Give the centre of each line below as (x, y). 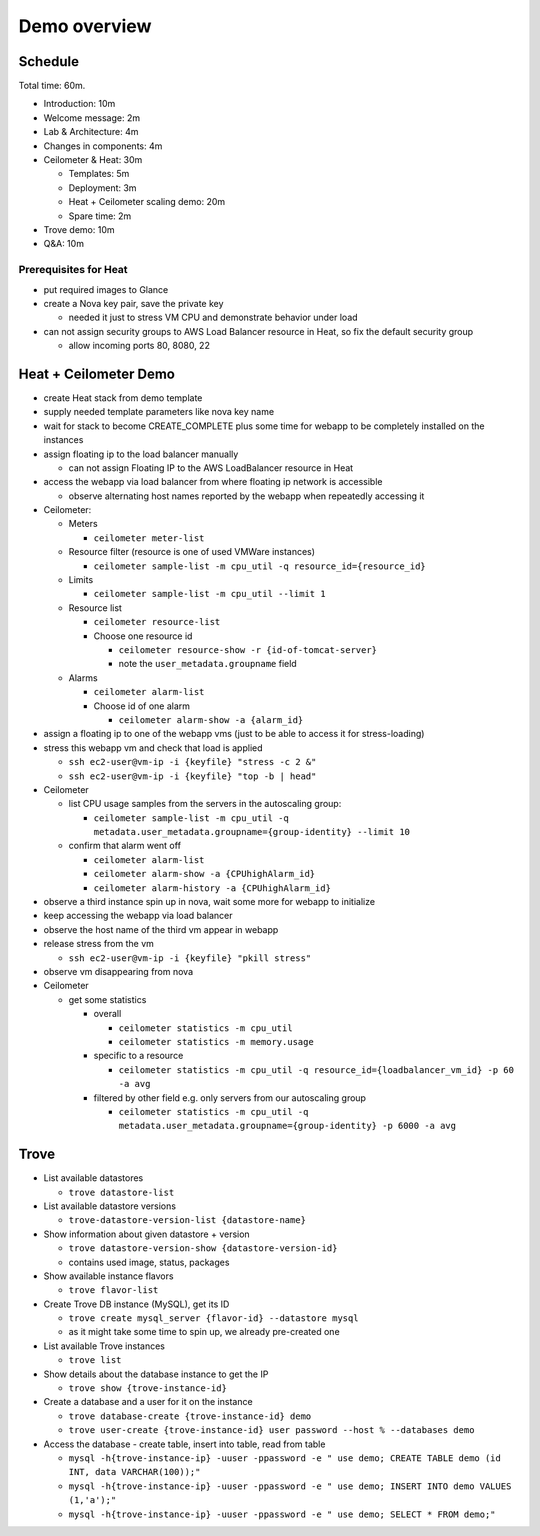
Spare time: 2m (100, 216)
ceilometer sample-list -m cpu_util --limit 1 (209, 594)
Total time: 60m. (52, 86)
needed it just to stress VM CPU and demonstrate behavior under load (213, 317)
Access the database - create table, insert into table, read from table (184, 1444)
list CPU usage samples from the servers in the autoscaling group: (205, 804)
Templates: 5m (99, 174)
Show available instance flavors (108, 1276)
